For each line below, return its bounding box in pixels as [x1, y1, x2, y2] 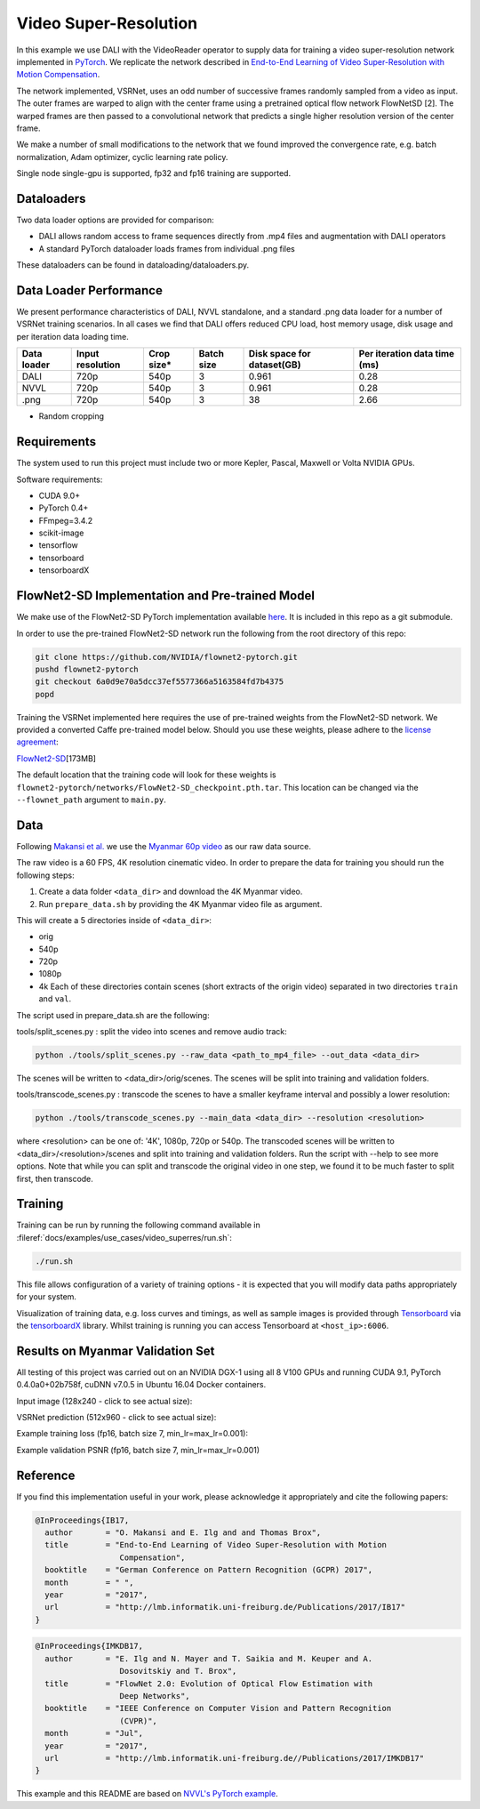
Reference [16, 1467, 76, 1483]
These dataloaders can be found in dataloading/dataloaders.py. [16, 260, 250, 270]
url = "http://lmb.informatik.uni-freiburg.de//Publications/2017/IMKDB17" [44, 1753, 425, 1763]
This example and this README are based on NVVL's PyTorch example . [16, 1789, 279, 1799]
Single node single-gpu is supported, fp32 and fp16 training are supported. [16, 168, 292, 179]
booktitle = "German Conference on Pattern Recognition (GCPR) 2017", [44, 1565, 373, 1575]
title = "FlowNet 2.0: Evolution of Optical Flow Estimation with [44, 1678, 373, 1689]
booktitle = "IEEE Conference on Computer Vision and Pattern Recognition [44, 1703, 392, 1714]
